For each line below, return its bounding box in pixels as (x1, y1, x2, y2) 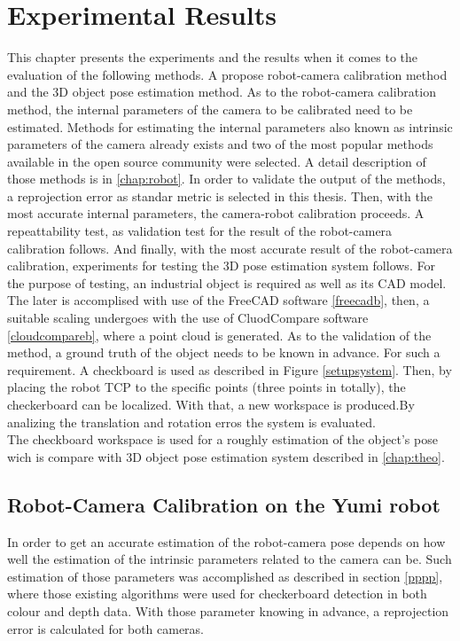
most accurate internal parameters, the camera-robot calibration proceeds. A (7, 204, 425, 223)
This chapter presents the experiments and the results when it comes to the (7, 48, 418, 66)
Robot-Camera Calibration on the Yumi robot (7, 490, 441, 518)
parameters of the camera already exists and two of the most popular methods (7, 135, 433, 153)
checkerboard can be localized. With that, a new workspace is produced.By (7, 395, 415, 413)
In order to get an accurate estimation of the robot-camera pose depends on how (7, 532, 446, 551)
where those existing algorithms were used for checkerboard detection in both (7, 584, 427, 603)
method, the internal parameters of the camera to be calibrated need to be (7, 99, 413, 118)
